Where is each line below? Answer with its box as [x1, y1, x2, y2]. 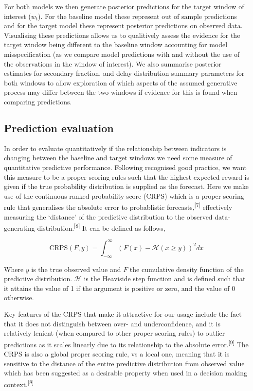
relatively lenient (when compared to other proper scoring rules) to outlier [4, 328, 225, 338]
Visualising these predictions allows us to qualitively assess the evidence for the [4, 30, 240, 40]
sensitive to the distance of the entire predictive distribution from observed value [4, 358, 245, 368]
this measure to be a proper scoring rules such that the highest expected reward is [4, 171, 249, 182]
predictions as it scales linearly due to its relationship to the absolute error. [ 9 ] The [4, 338, 249, 349]
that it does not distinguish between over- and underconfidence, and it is [4, 318, 220, 328]
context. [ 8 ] [4, 377, 34, 389]
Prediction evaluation [4, 120, 114, 135]
